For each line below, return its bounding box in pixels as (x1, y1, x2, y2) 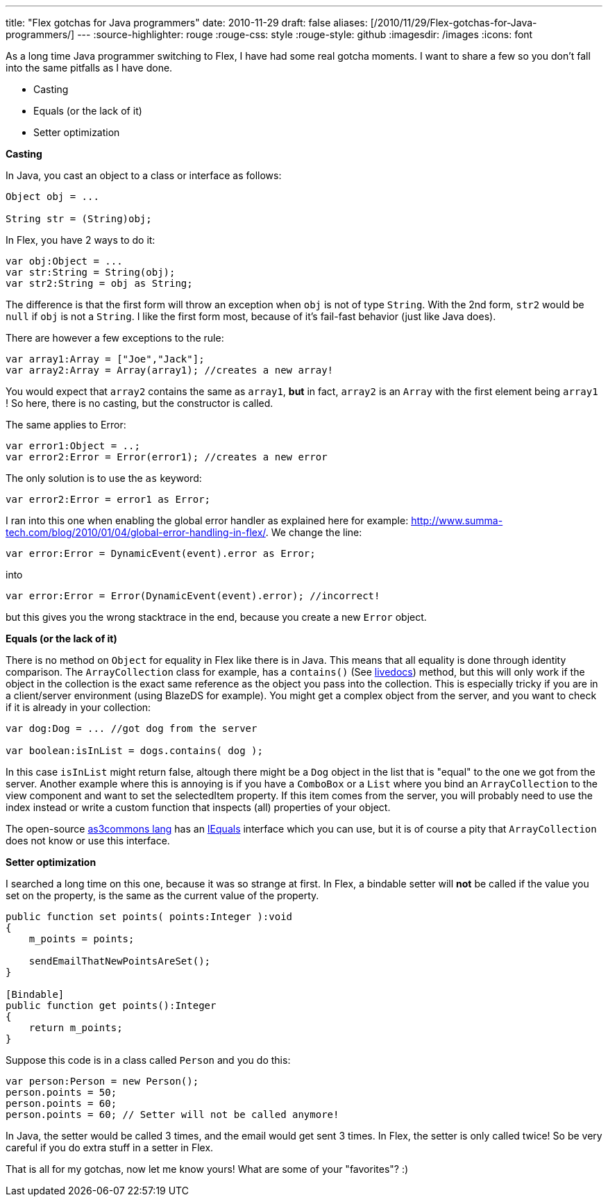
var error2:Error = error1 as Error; (6, 494, 211, 505)
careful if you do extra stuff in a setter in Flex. (6, 1142, 214, 1153)
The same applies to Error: (6, 419, 126, 431)
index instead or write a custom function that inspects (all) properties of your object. (6, 801, 391, 813)
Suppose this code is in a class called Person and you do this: (6, 1054, 291, 1066)
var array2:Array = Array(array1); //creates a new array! (6, 365, 334, 376)
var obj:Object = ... (6, 256, 123, 267)
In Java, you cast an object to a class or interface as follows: (6, 169, 282, 181)
